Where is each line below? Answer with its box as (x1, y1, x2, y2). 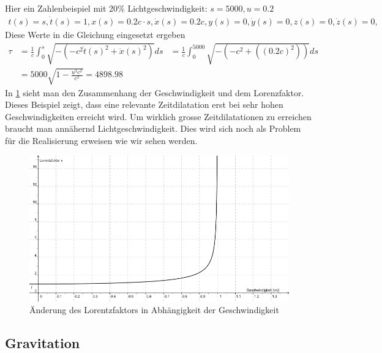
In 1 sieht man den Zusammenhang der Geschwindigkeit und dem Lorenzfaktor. (5, 86, 304, 99)
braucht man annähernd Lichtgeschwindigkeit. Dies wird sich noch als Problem (5, 122, 301, 135)
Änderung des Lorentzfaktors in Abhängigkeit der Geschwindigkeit (29, 303, 279, 316)
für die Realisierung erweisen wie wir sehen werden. (5, 134, 198, 146)
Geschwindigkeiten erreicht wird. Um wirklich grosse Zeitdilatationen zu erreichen (5, 110, 312, 123)
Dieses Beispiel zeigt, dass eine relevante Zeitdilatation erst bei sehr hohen (5, 98, 283, 111)
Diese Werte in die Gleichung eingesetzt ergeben (5, 28, 185, 40)
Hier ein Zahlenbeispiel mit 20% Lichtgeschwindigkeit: (5, 2, 208, 14)
